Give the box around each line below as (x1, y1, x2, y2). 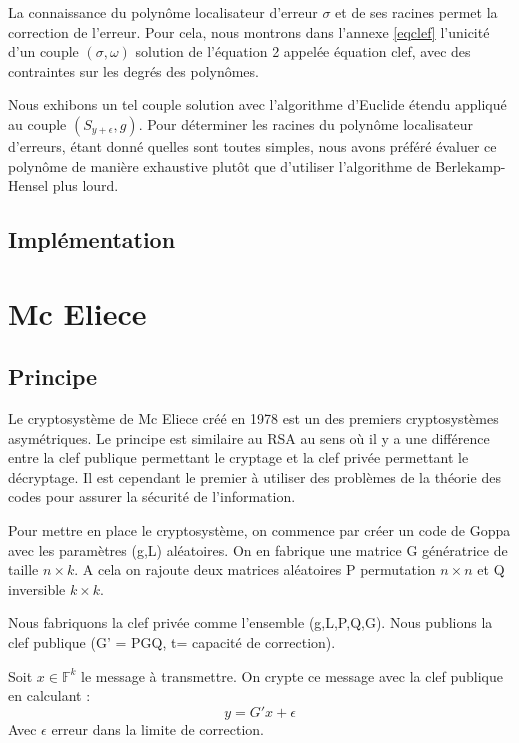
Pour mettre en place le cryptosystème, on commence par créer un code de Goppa (8, 520, 511, 541)
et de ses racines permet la (335, 2, 498, 22)
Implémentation (8, 224, 176, 255)
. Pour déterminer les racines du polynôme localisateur (138, 113, 473, 134)
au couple (8, 113, 67, 134)
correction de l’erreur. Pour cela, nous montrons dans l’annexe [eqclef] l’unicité (8, 21, 490, 42)
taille (8, 559, 39, 580)
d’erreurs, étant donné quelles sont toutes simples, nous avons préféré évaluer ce (8, 135, 497, 156)
